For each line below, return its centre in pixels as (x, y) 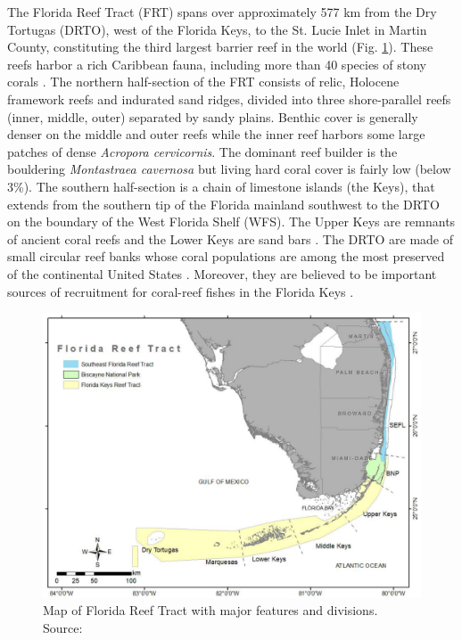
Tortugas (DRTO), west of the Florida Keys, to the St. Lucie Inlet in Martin (217, 29)
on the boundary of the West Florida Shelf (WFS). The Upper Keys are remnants (231, 222)
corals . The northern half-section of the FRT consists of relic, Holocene (203, 82)
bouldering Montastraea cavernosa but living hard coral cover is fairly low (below (229, 169)
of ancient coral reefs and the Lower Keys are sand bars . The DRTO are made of (231, 238)
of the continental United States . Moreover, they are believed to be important (222, 273)
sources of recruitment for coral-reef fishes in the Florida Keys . (181, 291)
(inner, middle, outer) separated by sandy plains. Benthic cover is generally (213, 116)
